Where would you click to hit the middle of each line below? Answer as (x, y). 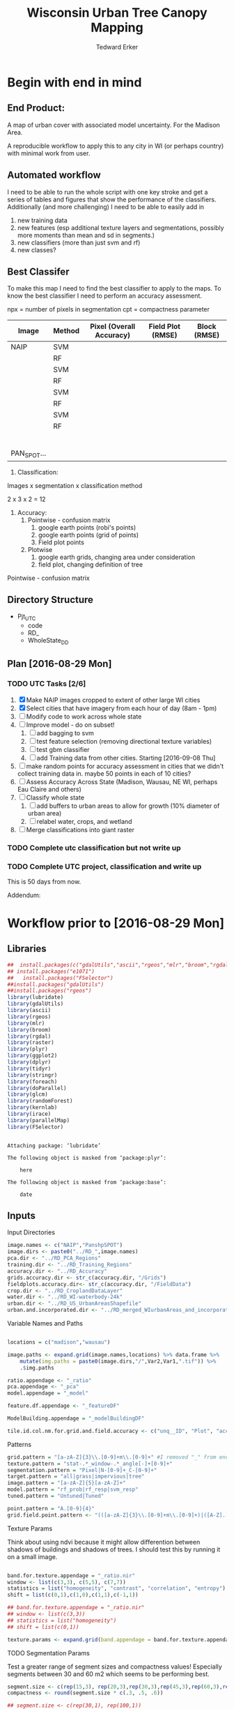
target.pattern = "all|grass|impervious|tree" (76, 1477)
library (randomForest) (40, 1101)
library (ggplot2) (32, 1056)
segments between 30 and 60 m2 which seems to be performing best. (109, 1673)
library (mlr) (26, 1023)
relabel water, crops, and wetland (84, 821)
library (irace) (29, 1114)
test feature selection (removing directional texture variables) (124, 741)
